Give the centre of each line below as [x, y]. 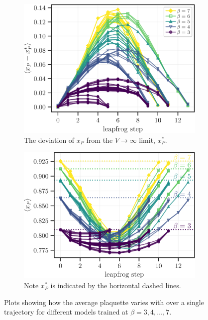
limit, [147, 140]
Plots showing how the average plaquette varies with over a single [104, 302]
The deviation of [49, 140]
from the [100, 140]
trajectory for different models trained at [66, 312]
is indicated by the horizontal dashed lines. [116, 285]
